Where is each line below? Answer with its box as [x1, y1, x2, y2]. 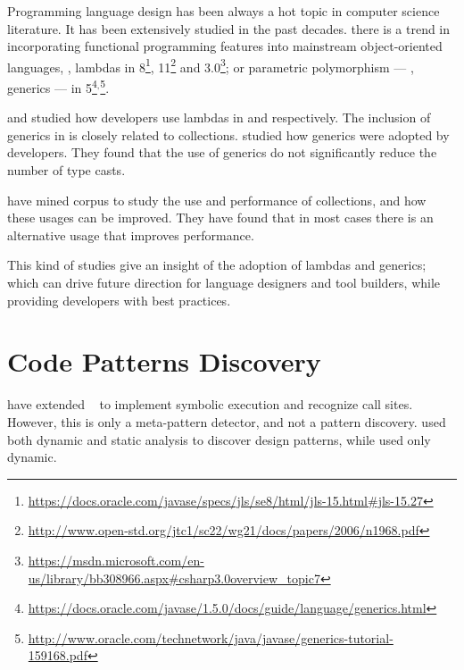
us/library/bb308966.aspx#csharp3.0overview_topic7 [28, 568, 320, 587]
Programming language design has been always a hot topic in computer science [7, 2, 440, 20]
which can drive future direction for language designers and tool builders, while [7, 273, 441, 292]
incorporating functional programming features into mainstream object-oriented [7, 37, 443, 55]
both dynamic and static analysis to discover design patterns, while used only [7, 430, 431, 448]
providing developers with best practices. [7, 290, 231, 309]
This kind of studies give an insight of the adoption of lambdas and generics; [7, 255, 427, 274]
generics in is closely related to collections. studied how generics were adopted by [7, 125, 450, 144]
